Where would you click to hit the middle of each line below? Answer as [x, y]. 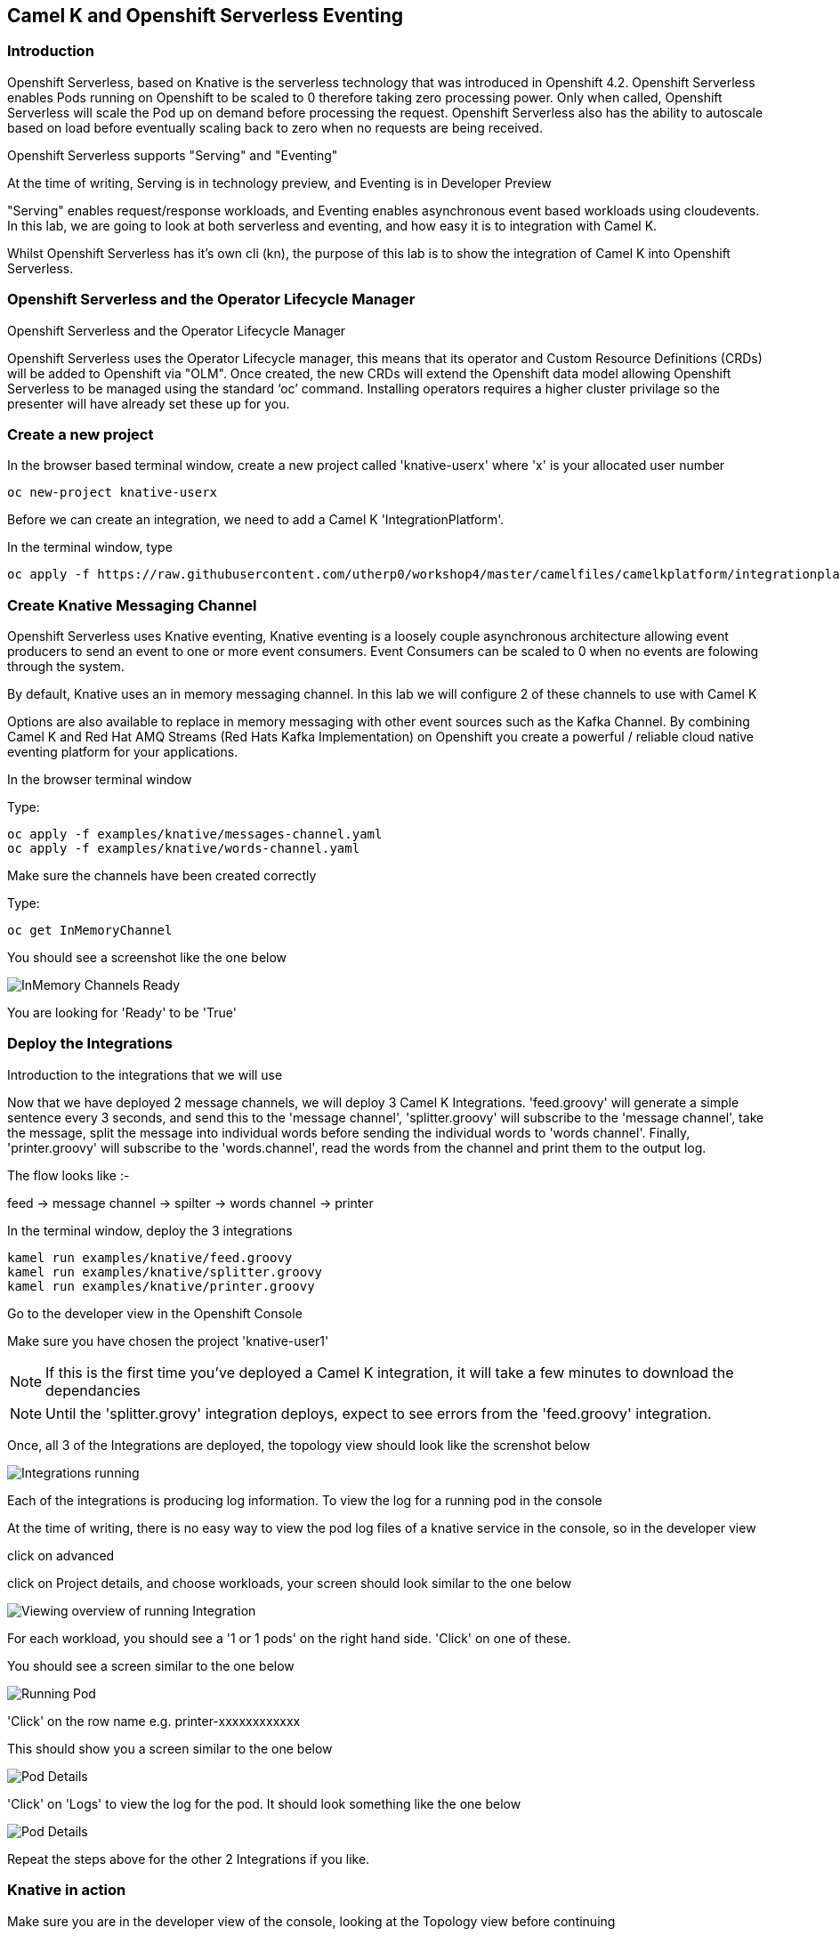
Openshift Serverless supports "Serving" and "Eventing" [173, 155]
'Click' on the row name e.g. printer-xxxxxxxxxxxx [154, 1721]
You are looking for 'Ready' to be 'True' [122, 1013]
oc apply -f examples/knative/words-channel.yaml [184, 849]
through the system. [66, 667]
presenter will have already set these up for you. [149, 403]
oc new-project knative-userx [113, 493]
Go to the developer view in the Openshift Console [155, 1313]
